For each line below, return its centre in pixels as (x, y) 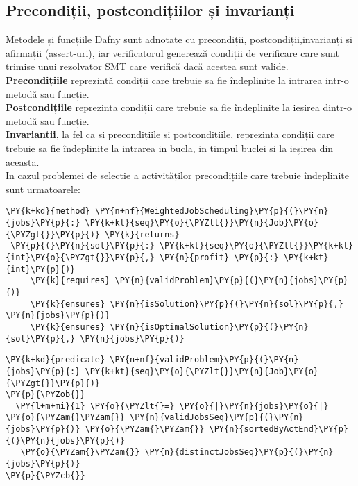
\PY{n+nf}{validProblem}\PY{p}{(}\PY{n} (204, 360)
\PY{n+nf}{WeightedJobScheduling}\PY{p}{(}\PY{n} (212, 211)
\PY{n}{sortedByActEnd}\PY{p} (279, 429)
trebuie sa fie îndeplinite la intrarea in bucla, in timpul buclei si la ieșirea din (170, 148)
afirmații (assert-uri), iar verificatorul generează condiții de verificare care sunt (172, 52)
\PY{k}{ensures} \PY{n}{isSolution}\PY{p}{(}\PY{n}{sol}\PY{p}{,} (187, 304)
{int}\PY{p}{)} (41, 269)
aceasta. (23, 161)
